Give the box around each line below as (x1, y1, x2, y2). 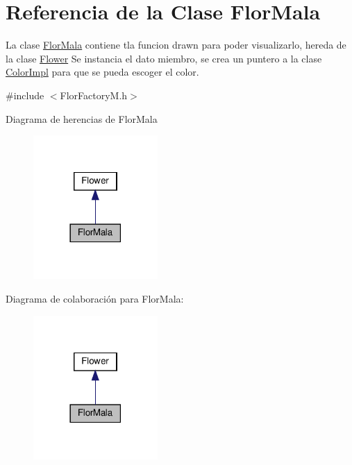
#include (6, 87, 44, 102)
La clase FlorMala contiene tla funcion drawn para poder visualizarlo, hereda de (6, 37, 346, 52)
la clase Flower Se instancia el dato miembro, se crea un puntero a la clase (6, 51, 322, 65)
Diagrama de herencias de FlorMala (6, 111, 158, 126)
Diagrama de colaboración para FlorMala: (6, 291, 184, 306)
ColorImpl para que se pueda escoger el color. (6, 65, 199, 79)
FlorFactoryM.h (60, 87, 128, 102)
